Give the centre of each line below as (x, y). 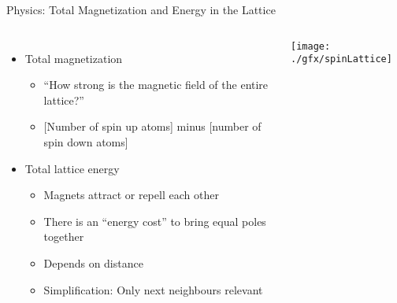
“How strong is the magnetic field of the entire (156, 85)
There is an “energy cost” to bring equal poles (155, 221)
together (64, 236)
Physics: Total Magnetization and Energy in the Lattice (141, 9)
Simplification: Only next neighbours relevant (153, 289)
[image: (311, 46)
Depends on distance (93, 262)
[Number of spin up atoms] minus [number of (152, 126)
